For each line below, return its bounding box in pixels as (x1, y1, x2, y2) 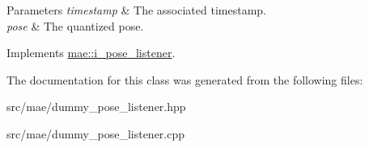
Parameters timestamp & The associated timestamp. (6, 2, 266, 18)
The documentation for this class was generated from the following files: (6, 71, 363, 88)
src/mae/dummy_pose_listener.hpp (6, 98, 186, 115)
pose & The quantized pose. (6, 17, 144, 34)
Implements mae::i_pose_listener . (6, 44, 176, 61)
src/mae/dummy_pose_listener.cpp (6, 125, 185, 142)
